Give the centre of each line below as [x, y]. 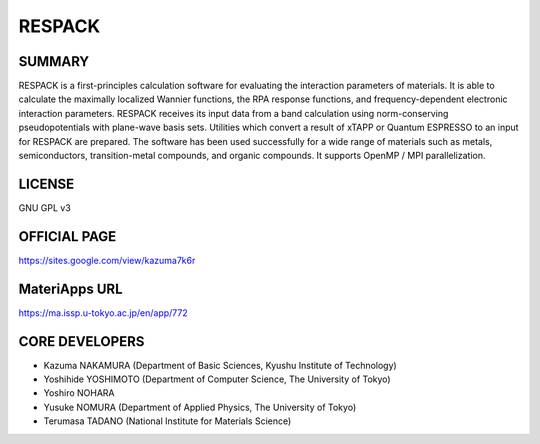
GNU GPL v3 [45, 207]
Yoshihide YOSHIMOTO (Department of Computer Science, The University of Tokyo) [217, 379]
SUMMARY [54, 61]
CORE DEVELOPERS [81, 341]
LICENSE [46, 183]
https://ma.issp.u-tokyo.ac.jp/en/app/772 [103, 312]
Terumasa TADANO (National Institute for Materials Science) [167, 421]
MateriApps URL [71, 288]
